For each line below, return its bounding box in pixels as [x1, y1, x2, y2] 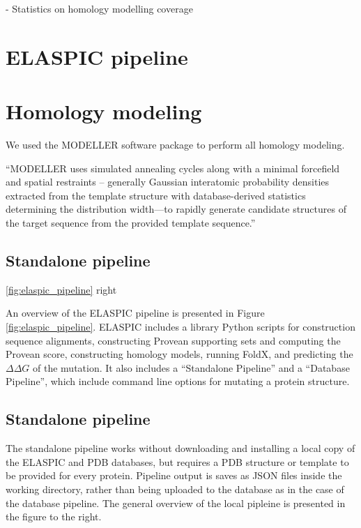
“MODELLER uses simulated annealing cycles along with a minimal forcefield [6, 160, 340, 175]
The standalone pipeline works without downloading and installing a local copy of [6, 441, 355, 455]
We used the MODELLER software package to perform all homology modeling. [6, 137, 345, 152]
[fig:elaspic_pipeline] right [6, 282, 117, 296]
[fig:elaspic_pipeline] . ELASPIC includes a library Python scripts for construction [6, 319, 355, 334]
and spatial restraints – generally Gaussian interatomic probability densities [6, 174, 330, 189]
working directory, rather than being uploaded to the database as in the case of [6, 482, 344, 496]
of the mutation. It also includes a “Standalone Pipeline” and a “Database [33, 360, 350, 375]
